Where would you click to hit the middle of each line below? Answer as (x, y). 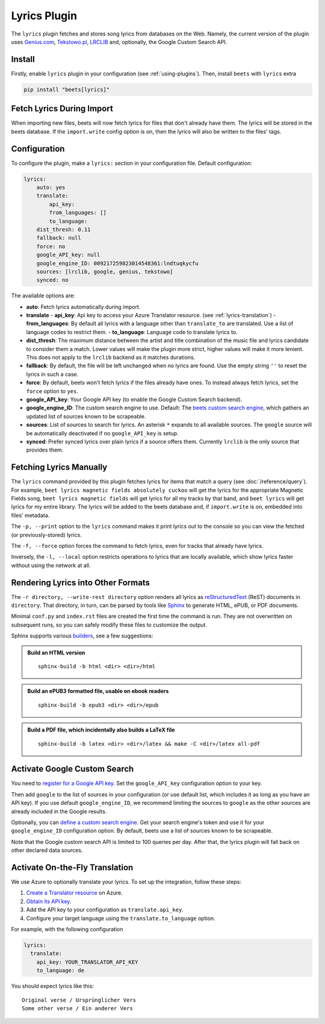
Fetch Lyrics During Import (62, 109)
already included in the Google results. (59, 811)
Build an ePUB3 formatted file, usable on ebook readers (98, 691)
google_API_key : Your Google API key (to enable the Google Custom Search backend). (134, 399)
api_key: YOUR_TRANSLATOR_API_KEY (87, 962)
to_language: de (60, 970)
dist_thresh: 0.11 (63, 229)
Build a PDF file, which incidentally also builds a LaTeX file (101, 730)
